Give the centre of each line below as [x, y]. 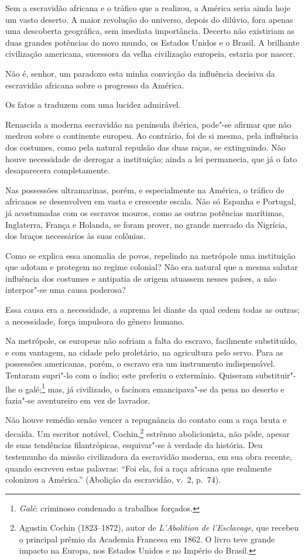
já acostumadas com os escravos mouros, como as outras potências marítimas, [145, 212]
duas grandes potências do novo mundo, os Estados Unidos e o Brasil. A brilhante [152, 42]
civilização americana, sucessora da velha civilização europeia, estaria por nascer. [150, 54]
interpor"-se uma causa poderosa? [66, 290]
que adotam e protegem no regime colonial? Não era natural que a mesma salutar [152, 267]
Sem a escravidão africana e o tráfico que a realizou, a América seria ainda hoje [148, 8]
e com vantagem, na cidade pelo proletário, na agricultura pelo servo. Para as [144, 352]
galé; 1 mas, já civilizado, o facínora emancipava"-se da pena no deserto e [155, 388]
